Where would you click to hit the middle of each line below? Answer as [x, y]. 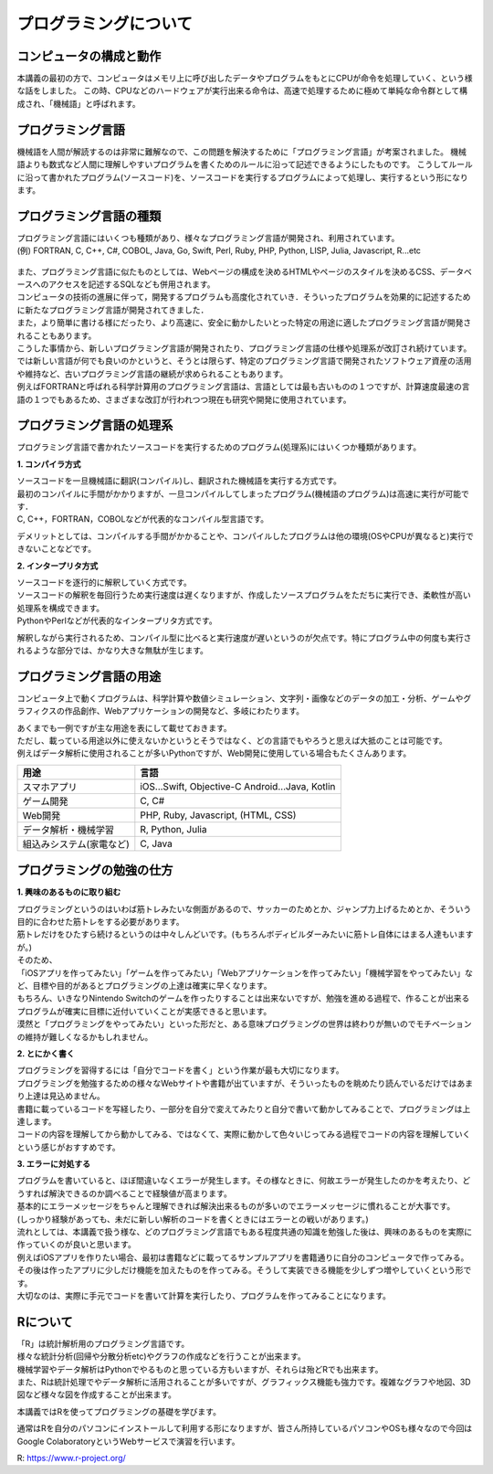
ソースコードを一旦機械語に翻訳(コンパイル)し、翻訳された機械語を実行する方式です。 [179, 481]
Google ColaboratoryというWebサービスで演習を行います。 [128, 1441]
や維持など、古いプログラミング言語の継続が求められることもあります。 [152, 374]
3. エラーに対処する [54, 1164]
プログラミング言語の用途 [89, 676]
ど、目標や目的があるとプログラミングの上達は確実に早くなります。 [144, 986]
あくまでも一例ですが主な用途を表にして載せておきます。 [124, 727]
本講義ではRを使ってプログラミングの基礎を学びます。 [119, 1411]
